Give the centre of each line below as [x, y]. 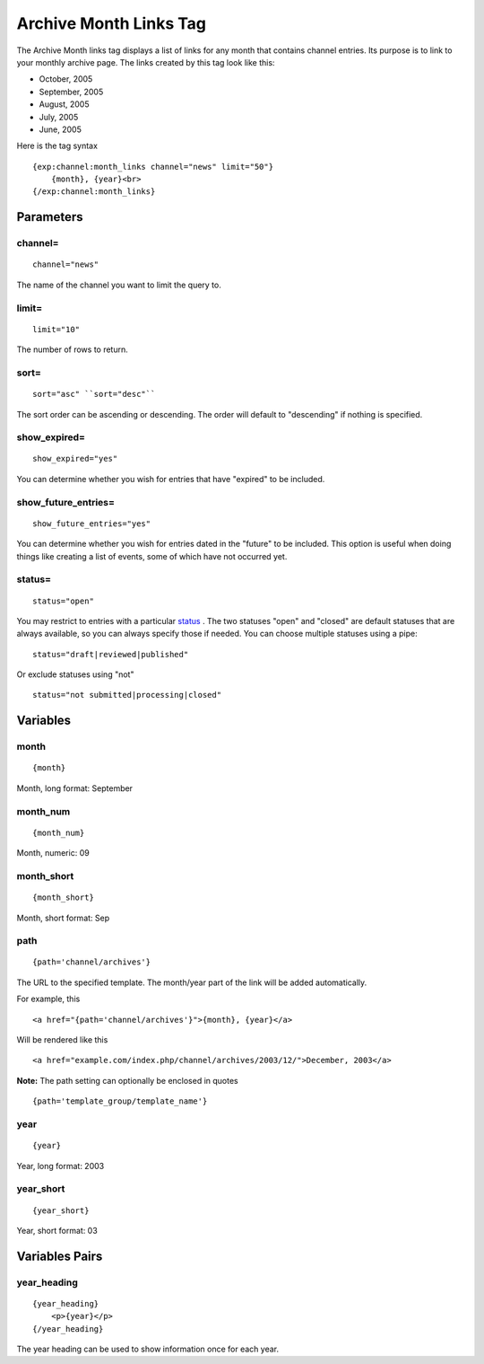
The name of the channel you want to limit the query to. [119, 285]
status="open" [63, 601]
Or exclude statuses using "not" [75, 674]
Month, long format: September [75, 788]
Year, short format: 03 [57, 1230]
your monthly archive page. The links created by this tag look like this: [146, 62]
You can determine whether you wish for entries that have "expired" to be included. [171, 479]
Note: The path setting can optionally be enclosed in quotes [127, 1080]
